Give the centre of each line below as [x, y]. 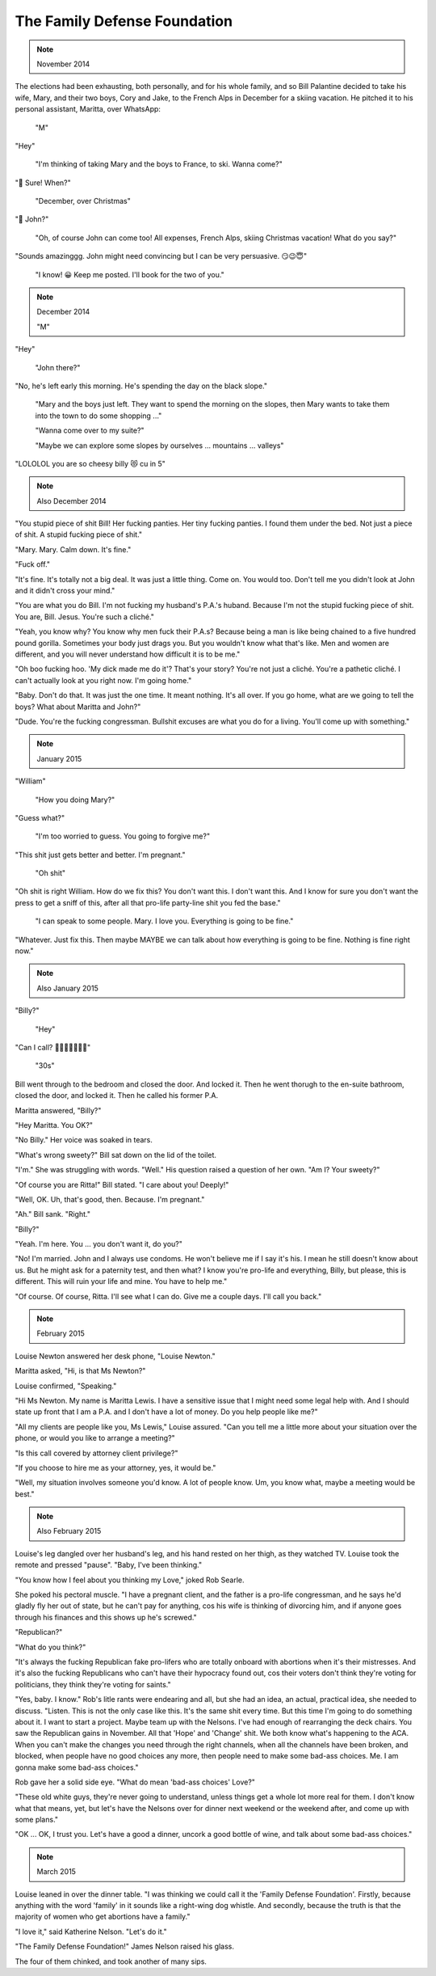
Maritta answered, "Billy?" [58, 1110]
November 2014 [63, 64]
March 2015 [57, 1872]
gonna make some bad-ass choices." [77, 1767]
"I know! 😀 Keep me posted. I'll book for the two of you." [130, 274]
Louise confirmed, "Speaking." [66, 1386]
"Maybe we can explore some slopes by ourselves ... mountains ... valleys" [159, 445]
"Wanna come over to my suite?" [90, 431]
